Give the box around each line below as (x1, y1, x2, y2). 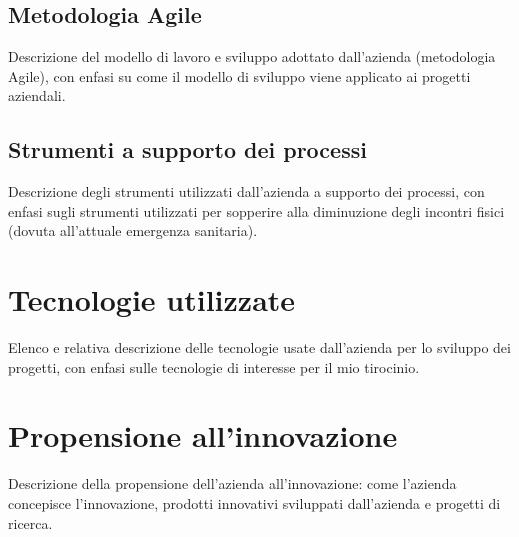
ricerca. (8, 512, 53, 533)
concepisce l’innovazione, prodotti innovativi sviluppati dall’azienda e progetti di (8, 493, 501, 513)
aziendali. (8, 85, 66, 106)
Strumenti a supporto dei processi (8, 134, 367, 165)
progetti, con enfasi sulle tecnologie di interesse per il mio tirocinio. (8, 356, 420, 377)
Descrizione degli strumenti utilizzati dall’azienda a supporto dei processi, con (8, 181, 485, 202)
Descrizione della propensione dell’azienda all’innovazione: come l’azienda (8, 473, 457, 494)
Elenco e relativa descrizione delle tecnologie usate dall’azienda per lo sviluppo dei (8, 337, 511, 358)
